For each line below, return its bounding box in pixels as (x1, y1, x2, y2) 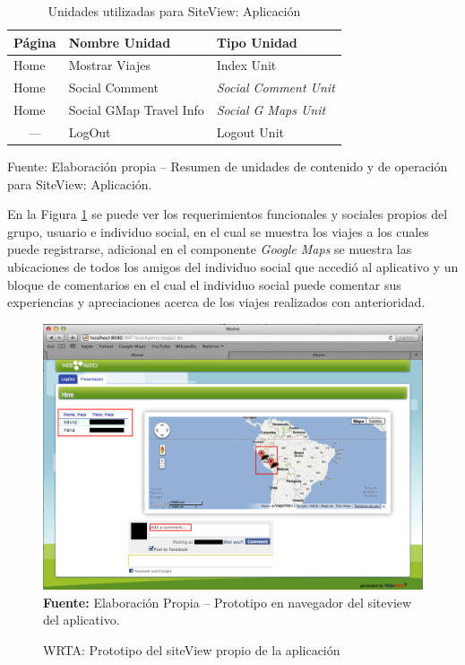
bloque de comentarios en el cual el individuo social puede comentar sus (7, 275, 401, 293)
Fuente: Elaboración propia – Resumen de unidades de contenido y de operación (7, 157, 448, 176)
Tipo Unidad (216, 32, 297, 51)
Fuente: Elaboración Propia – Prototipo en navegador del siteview (43, 592, 412, 611)
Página (13, 32, 56, 51)
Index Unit (216, 56, 277, 74)
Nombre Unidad (68, 32, 171, 51)
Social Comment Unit (216, 78, 335, 97)
